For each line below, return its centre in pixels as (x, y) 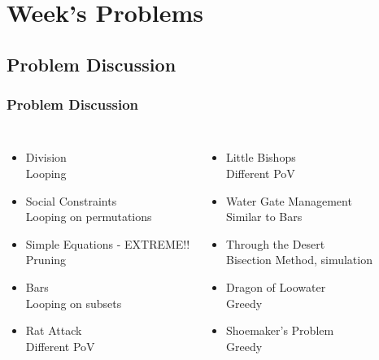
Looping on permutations (89, 217)
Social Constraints (71, 200)
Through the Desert (275, 243)
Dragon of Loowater (276, 286)
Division (46, 157)
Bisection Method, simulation (299, 260)
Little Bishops (261, 157)
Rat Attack (54, 330)
